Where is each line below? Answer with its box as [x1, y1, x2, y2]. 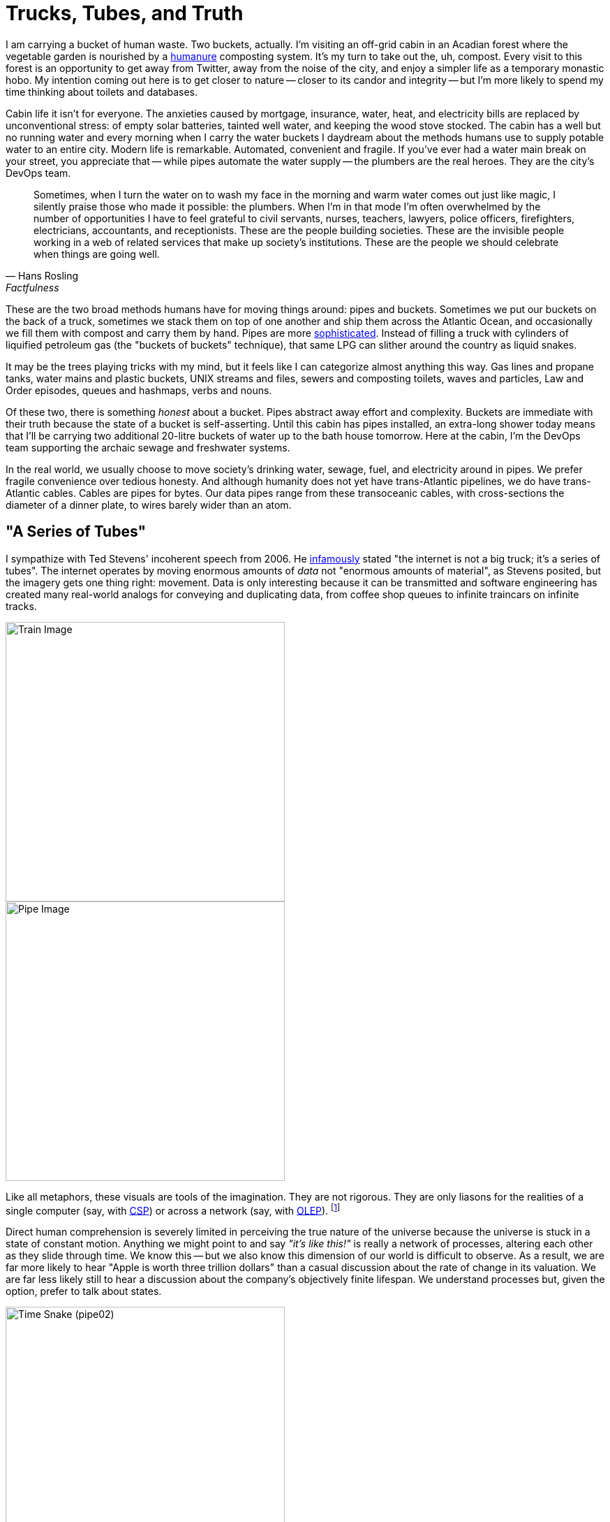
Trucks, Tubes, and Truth [6, 1, 244, 25]
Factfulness [6, 281, 59, 293]
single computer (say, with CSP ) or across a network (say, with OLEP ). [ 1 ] [6, 1202, 341, 1217]
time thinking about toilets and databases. [6, 85, 198, 98]
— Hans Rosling [6, 269, 79, 282]
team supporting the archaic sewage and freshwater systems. [6, 441, 290, 454]
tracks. [6, 600, 37, 612]
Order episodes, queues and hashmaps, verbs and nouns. [6, 384, 272, 396]
